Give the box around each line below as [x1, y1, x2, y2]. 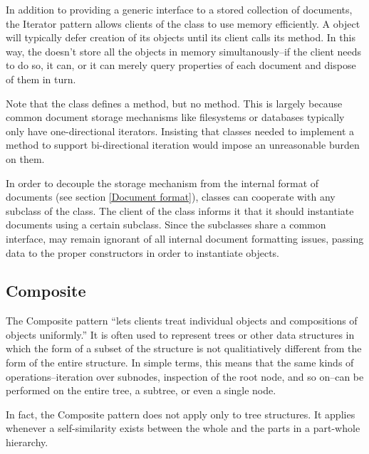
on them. [6, 151, 45, 166]
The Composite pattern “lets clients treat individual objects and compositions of [6, 313, 358, 328]
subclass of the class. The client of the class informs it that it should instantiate [6, 203, 354, 218]
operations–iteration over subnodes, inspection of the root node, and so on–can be [6, 369, 364, 384]
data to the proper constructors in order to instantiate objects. [6, 245, 280, 260]
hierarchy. [6, 435, 48, 450]
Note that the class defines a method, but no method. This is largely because [6, 95, 343, 110]
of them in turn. [6, 71, 76, 86]
